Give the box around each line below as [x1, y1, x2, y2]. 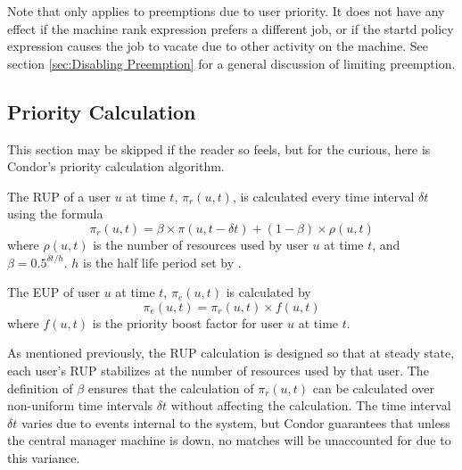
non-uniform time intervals [7, 396, 153, 415]
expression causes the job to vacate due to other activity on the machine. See [7, 37, 429, 55]
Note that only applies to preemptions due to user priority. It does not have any [7, 2, 445, 20]
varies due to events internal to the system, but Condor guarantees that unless [21, 413, 450, 432]
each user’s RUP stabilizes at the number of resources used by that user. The [7, 360, 429, 379]
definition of [7, 378, 73, 397]
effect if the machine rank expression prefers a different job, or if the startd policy [7, 19, 454, 37]
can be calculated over [312, 378, 434, 397]
